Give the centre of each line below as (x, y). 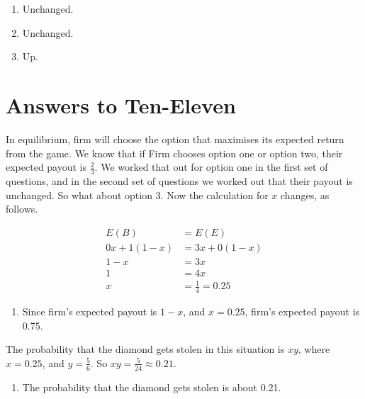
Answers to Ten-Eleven (121, 105)
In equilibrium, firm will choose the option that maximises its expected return (175, 139)
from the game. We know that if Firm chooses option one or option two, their (174, 153)
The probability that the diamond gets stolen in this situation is (145, 349)
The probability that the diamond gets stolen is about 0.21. (152, 387)
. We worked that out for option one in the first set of (211, 167)
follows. (22, 209)
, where (314, 349)
